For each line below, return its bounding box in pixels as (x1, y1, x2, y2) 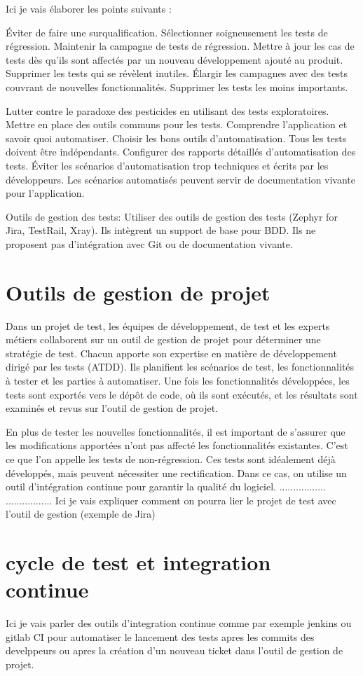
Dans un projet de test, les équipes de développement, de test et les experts (6, 318, 330, 333)
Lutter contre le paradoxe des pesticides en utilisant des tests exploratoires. (6, 103, 329, 118)
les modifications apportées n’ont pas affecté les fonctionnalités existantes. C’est (6, 438, 348, 453)
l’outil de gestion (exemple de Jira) (6, 506, 156, 521)
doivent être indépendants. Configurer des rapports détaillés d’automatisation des (6, 144, 356, 159)
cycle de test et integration (6, 548, 271, 577)
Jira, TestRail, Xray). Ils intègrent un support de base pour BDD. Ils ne (6, 223, 316, 237)
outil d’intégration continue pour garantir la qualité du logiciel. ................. (6, 479, 326, 494)
